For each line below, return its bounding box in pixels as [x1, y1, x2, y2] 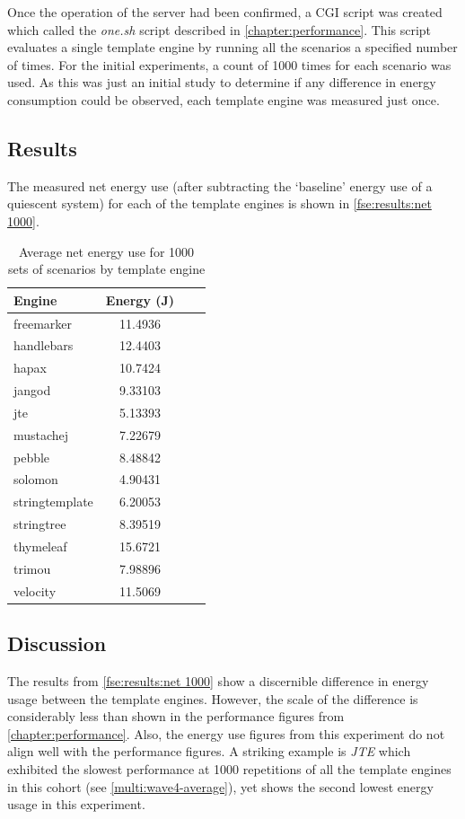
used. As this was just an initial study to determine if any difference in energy [7, 73, 436, 92]
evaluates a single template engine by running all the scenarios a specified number [7, 38, 458, 57]
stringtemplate [13, 492, 93, 511]
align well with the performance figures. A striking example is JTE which [7, 742, 411, 761]
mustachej [13, 425, 69, 444]
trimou [13, 559, 51, 577]
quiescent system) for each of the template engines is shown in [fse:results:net [7, 194, 432, 213]
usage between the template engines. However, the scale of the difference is [7, 689, 418, 708]
